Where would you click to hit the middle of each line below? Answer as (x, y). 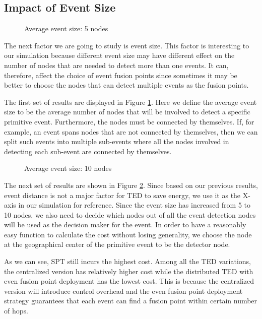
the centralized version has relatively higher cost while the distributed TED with (129, 271)
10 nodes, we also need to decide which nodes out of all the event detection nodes (130, 214)
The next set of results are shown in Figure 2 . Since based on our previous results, (131, 185)
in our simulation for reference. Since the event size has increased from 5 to (135, 205)
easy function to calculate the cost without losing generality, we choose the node (128, 234)
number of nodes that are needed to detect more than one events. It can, (116, 65)
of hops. (16, 311)
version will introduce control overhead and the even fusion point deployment (123, 291)
